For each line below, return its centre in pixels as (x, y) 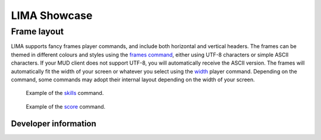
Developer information (53, 124)
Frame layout (37, 31)
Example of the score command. (66, 106)
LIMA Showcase (52, 15)
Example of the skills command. (65, 93)
